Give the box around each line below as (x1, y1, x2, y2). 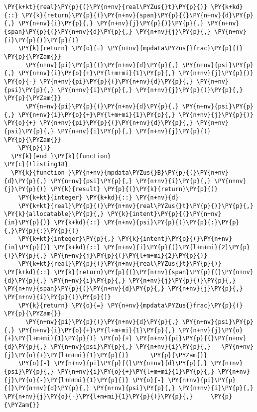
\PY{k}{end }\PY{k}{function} (11, 152, 111, 160)
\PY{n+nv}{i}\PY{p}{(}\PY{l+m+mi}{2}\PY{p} (104, 244, 250, 251)
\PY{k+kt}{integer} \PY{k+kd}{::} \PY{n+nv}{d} (18, 194, 179, 202)
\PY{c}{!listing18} (4, 161, 68, 168)
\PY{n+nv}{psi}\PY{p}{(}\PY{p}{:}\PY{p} (104, 219, 240, 226)
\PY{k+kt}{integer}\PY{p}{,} (18, 235, 115, 243)
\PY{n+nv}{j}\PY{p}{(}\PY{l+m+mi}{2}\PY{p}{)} (50, 252, 208, 259)
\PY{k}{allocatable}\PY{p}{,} (4, 210, 104, 218)
